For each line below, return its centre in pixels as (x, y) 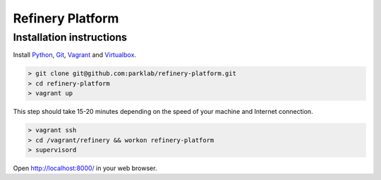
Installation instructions (70, 37)
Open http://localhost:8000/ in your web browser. (85, 168)
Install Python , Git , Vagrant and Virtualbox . (75, 55)
